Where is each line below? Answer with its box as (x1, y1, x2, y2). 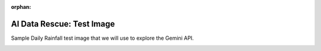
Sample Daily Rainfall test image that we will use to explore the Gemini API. (11, 34, 194, 42)
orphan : (11, 4, 32, 10)
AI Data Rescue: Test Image (11, 18, 115, 29)
